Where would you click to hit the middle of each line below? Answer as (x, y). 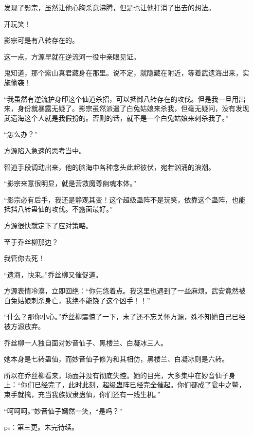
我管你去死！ (24, 258)
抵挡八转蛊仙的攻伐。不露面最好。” (58, 209)
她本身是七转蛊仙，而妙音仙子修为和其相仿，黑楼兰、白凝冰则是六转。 (116, 359)
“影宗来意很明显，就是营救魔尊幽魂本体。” (70, 183)
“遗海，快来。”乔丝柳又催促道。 (53, 274)
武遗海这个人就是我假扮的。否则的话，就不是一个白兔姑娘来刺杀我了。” (116, 118)
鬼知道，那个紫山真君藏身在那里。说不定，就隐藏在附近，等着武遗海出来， (123, 73)
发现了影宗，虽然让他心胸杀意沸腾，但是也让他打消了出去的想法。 (109, 7)
